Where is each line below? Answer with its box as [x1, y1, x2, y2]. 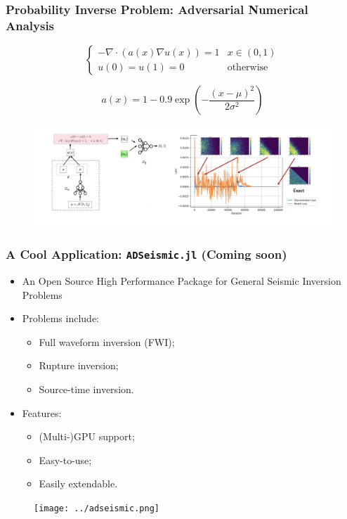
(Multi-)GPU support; [39, 429, 135, 444]
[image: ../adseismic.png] [34, 503, 159, 513]
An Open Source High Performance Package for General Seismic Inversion [22, 274, 341, 288]
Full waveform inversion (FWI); [39, 334, 175, 349]
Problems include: [22, 311, 100, 326]
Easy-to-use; [39, 452, 92, 467]
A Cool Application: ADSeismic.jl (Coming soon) [6, 245, 287, 263]
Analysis [6, 16, 55, 34]
